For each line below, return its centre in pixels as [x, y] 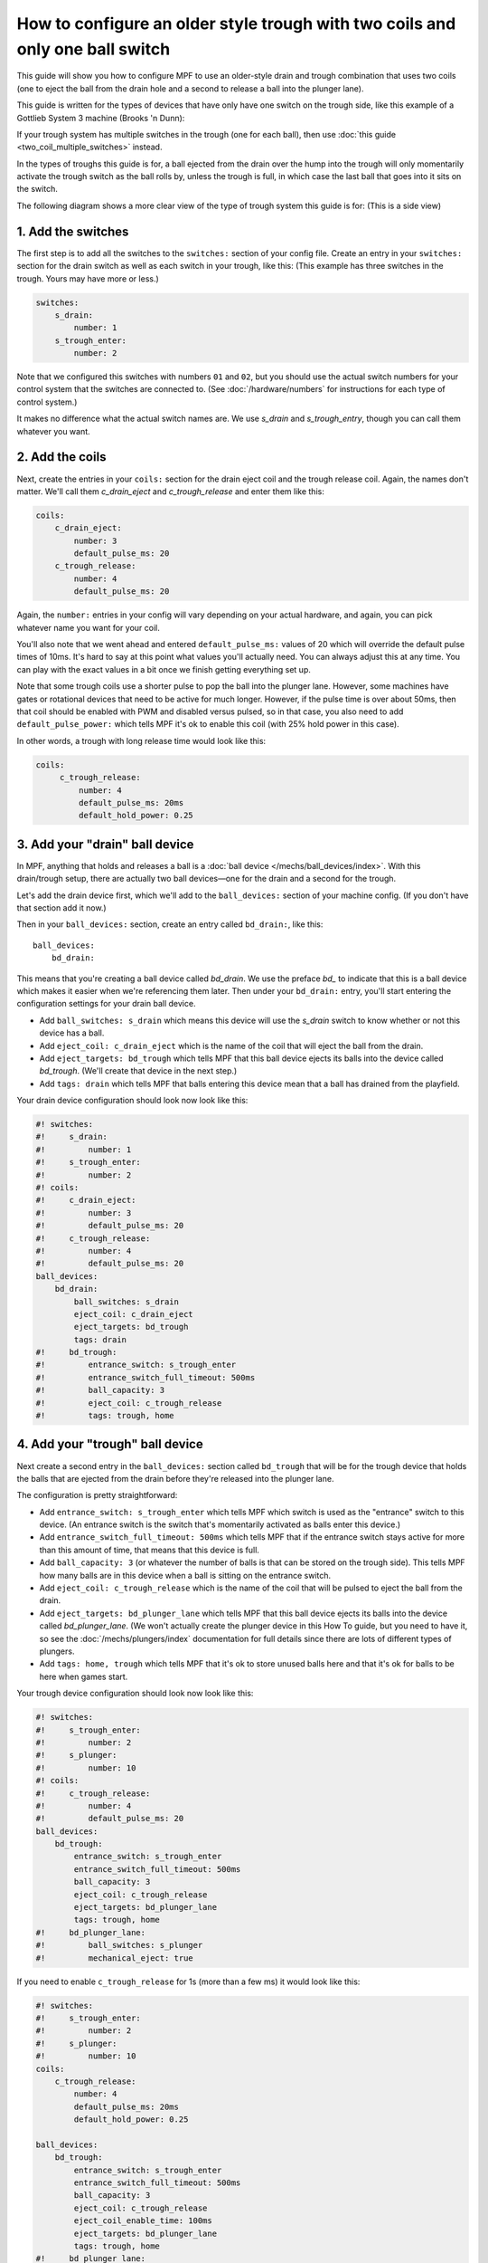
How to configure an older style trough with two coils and [236, 24]
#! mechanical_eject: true [114, 1958]
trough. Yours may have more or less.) [88, 278]
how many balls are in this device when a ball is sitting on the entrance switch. [185, 1575]
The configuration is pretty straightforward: [97, 1495]
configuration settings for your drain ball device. [106, 1004]
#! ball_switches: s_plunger [119, 1945]
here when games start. [84, 1676]
